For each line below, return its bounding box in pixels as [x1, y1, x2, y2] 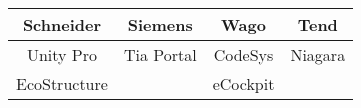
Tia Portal [123, 43, 197, 66]
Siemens [127, 13, 193, 36]
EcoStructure [16, 72, 108, 95]
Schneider [22, 13, 101, 36]
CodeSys [213, 43, 274, 66]
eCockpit [212, 72, 275, 95]
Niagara [290, 43, 346, 66]
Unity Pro [26, 43, 97, 66]
